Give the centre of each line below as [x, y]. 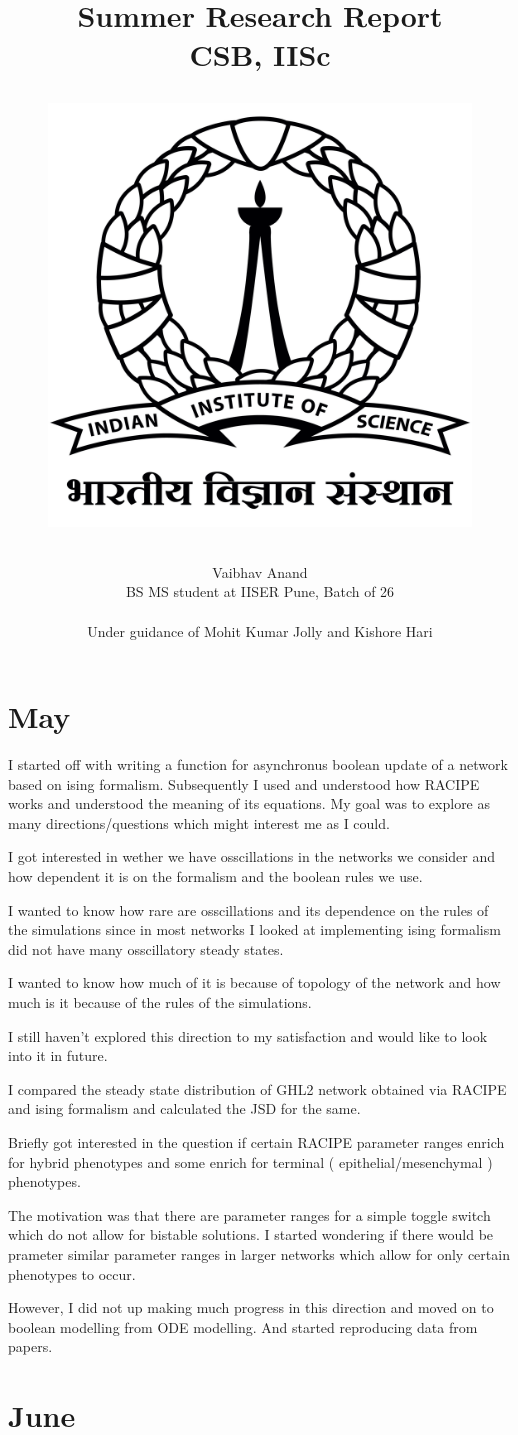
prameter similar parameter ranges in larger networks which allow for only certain [259, 1253]
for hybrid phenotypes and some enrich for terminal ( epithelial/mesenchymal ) [250, 1161]
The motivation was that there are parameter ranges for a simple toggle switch [249, 1214]
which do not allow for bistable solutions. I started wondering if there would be [251, 1234]
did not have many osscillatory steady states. [146, 948]
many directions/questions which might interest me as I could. [199, 822]
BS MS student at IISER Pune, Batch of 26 [260, 591]
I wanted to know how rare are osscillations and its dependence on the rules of [248, 909]
